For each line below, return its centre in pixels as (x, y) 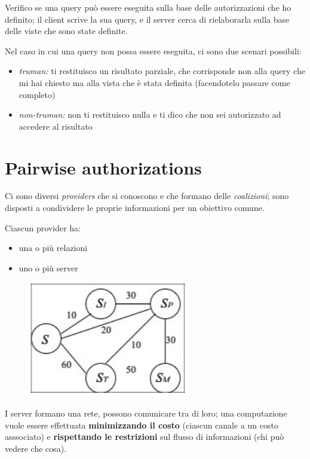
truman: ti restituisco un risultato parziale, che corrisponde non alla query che (162, 71)
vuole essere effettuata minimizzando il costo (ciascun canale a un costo (142, 425)
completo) (37, 94)
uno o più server (48, 267)
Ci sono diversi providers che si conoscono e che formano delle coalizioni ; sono (147, 196)
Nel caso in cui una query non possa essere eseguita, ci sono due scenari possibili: (153, 51)
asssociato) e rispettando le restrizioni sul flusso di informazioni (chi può (145, 437)
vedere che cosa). (36, 448)
